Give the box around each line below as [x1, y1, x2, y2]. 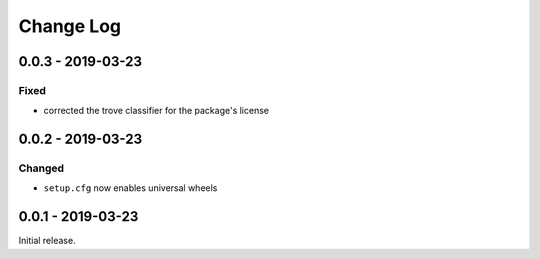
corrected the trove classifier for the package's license [43, 105, 270, 117]
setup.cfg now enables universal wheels [43, 182, 218, 194]
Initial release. [18, 235, 76, 247]
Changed [18, 161, 65, 175]
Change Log [18, 15, 122, 37]
